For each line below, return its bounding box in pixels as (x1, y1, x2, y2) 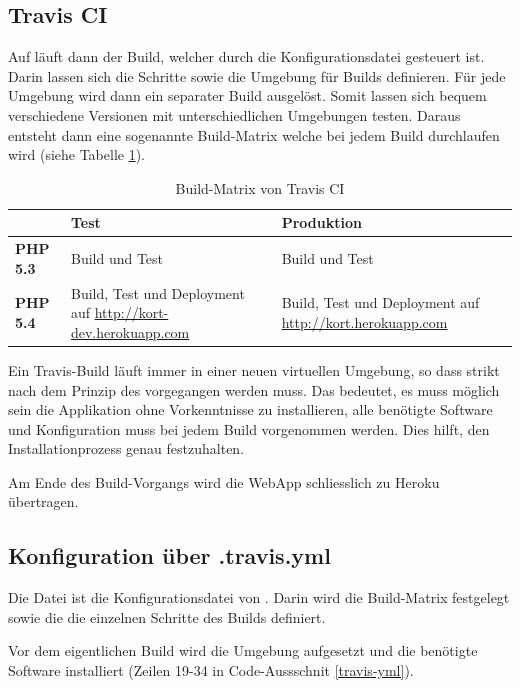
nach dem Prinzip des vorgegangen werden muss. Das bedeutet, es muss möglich (8, 379, 500, 400)
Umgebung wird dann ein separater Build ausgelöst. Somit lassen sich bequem (8, 85, 487, 106)
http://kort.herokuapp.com (281, 312, 448, 333)
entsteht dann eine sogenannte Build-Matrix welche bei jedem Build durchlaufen (8, 124, 500, 145)
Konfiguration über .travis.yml (8, 540, 331, 571)
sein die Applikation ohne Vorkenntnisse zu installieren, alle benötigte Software (8, 399, 493, 420)
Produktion (281, 212, 362, 233)
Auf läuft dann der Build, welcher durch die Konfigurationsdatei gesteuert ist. (8, 46, 485, 67)
